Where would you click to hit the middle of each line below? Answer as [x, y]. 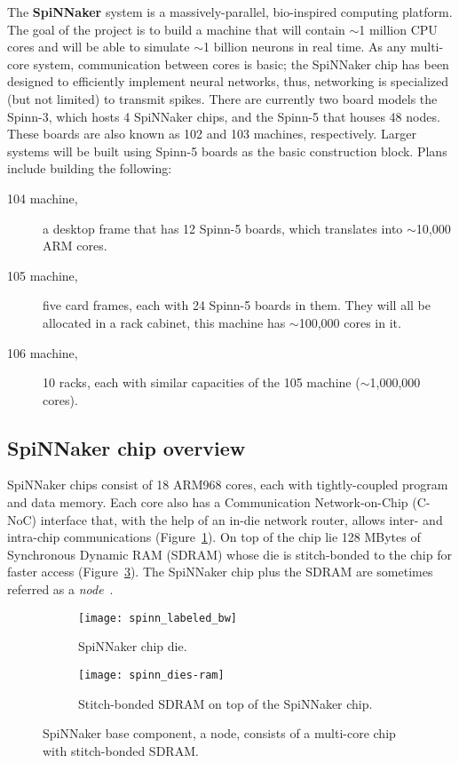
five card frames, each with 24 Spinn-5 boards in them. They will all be [237, 305]
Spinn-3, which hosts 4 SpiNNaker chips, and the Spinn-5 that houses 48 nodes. [224, 116]
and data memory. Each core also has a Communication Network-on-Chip [208, 502]
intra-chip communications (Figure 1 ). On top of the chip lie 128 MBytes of [214, 537]
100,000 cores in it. [350, 322]
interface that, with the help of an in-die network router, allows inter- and [241, 519]
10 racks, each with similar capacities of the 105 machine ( [202, 382]
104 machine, [43, 198]
